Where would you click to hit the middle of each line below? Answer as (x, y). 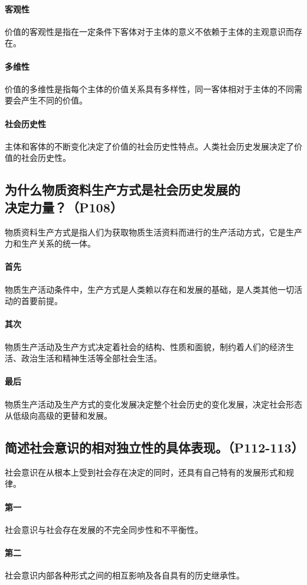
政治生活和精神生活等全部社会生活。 (91, 358)
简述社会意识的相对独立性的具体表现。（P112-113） (154, 447)
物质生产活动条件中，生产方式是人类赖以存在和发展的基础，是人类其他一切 (149, 289)
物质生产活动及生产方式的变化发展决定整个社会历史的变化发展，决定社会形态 (153, 404)
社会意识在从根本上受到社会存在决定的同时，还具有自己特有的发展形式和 (145, 472)
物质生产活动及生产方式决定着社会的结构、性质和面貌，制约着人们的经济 (145, 346)
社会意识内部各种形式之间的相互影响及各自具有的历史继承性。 (125, 575)
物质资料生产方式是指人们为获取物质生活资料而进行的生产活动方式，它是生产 (153, 232)
